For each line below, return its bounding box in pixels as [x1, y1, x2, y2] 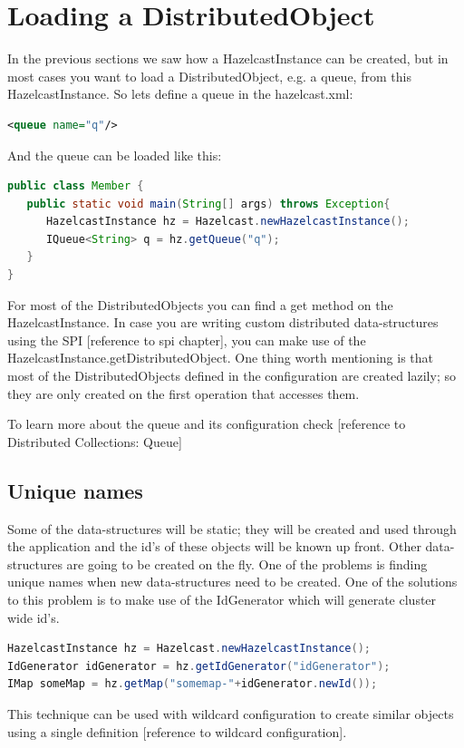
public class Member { [7, 180, 144, 193]
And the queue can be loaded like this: [7, 145, 222, 164]
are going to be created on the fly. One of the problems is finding [66, 554, 428, 573]
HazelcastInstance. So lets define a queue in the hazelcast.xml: [7, 84, 353, 103]
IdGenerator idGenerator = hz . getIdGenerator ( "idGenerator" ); [7, 659, 391, 673]
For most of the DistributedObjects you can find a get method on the [7, 295, 393, 314]
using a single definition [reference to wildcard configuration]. [7, 722, 347, 741]
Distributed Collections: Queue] [7, 432, 182, 451]
